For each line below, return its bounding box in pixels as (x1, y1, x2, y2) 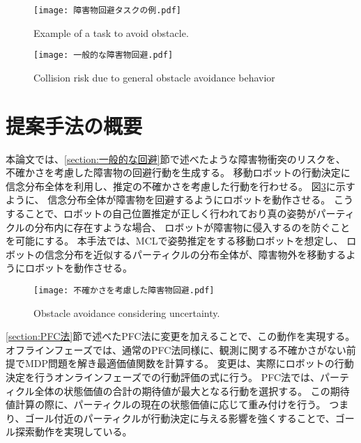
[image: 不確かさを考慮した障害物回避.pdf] (33, 285, 215, 295)
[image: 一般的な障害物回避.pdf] (33, 50, 174, 61)
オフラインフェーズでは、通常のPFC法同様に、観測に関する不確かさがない (6, 342, 346, 357)
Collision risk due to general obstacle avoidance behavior (33, 70, 275, 84)
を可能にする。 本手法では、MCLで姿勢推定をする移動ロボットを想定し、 (6, 233, 344, 248)
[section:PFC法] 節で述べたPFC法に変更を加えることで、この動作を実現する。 (6, 329, 355, 343)
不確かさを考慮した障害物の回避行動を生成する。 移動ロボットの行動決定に (6, 165, 351, 180)
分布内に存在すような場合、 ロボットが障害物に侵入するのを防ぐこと (34, 219, 351, 234)
